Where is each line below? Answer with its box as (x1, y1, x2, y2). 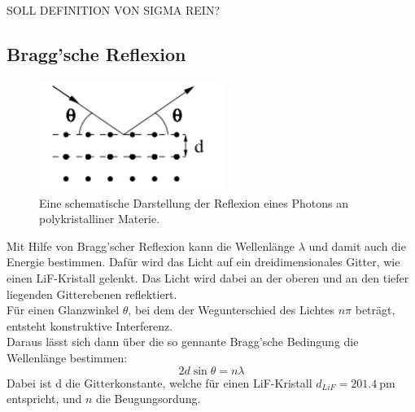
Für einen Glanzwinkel (7, 301, 120, 318)
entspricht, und (7, 390, 82, 407)
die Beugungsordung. (96, 390, 201, 407)
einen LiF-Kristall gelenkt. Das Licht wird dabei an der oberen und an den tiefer (7, 270, 409, 287)
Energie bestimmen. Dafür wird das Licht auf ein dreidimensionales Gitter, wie (7, 253, 400, 270)
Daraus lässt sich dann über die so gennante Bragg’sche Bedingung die (7, 333, 359, 350)
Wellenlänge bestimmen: (7, 349, 128, 366)
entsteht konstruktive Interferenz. (7, 317, 173, 334)
